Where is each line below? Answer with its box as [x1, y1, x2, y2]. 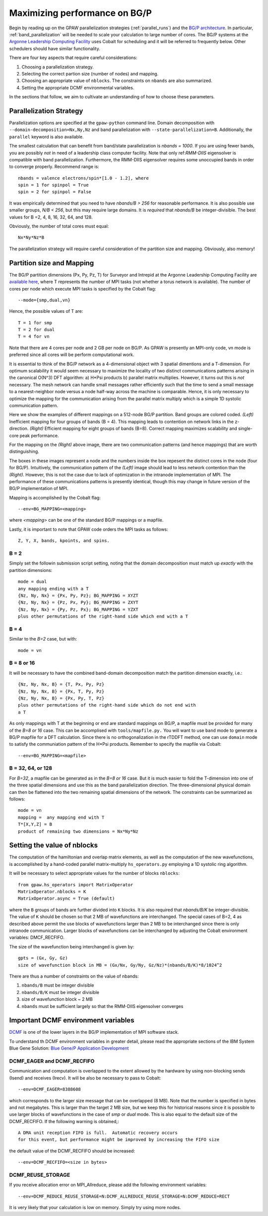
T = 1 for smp [18, 320, 52, 325]
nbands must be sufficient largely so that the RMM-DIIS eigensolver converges [21, 1003, 184, 1009]
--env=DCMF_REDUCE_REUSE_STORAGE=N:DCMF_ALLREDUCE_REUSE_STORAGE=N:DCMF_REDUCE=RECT [18, 1193, 230, 1199]
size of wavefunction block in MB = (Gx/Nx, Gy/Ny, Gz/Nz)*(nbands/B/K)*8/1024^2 [18, 962, 222, 968]
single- [238, 426, 253, 431]
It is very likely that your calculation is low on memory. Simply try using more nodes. [9, 1205, 181, 1211]
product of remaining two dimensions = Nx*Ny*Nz [18, 828, 138, 834]
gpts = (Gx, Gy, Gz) [18, 955, 68, 961]
